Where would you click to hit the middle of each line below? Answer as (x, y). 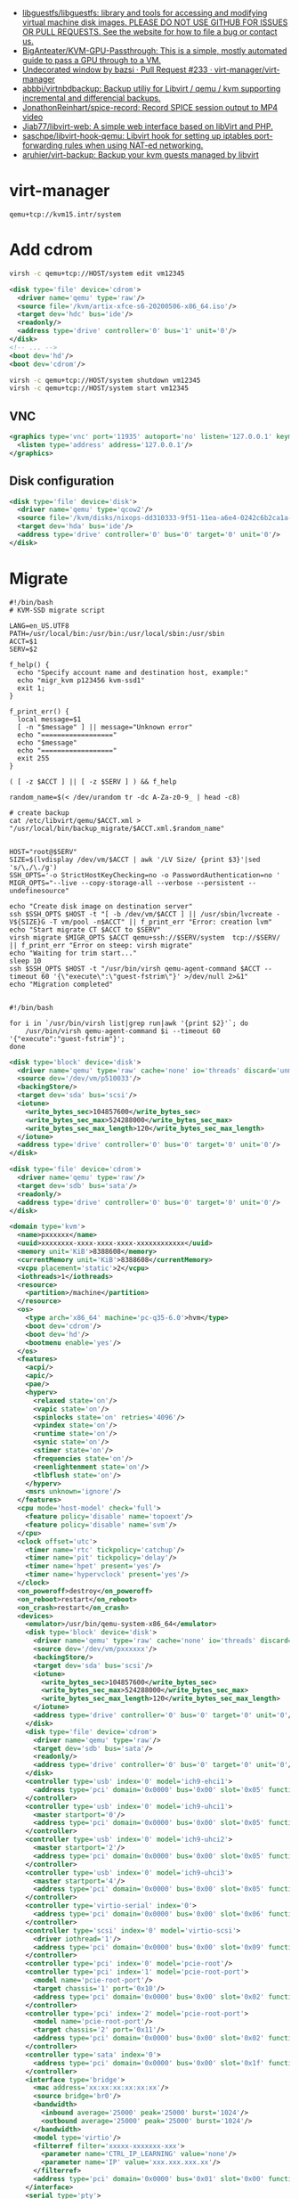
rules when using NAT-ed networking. (134, 145)
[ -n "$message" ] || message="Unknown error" (105, 727)
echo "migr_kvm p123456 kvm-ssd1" (81, 680)
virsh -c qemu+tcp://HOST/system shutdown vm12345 (105, 380)
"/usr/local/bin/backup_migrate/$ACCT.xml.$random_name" (117, 828)
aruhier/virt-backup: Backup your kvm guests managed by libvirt (141, 155)
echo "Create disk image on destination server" (101, 906)
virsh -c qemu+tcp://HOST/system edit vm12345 (97, 273)
